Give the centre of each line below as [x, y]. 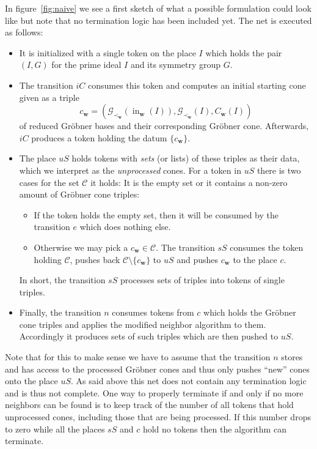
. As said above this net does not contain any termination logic [189, 381]
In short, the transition [62, 280]
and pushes [198, 259]
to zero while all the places [55, 429]
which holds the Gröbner [250, 312]
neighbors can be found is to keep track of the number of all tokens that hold [149, 405]
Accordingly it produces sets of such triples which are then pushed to [149, 336]
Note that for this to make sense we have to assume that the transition [138, 357]
